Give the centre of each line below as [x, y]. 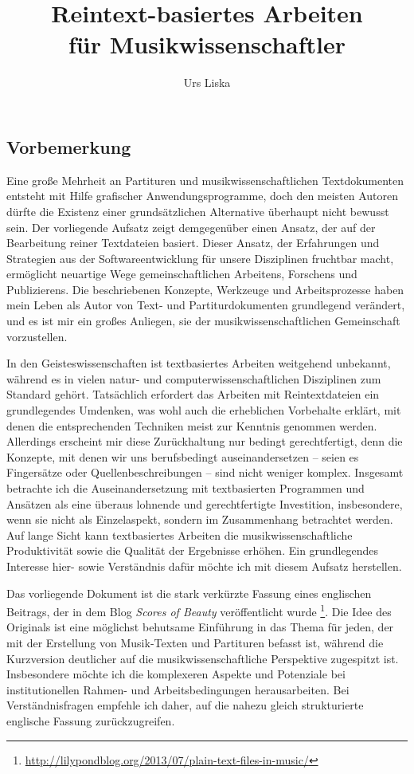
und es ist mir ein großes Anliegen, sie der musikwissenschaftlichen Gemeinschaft [203, 321]
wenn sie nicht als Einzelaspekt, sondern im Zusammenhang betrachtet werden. [200, 519]
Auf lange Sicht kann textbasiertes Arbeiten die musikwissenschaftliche [180, 534]
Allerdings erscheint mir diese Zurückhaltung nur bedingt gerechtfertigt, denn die [205, 441]
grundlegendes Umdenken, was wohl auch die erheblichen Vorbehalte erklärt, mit [204, 410]
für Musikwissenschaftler [207, 44]
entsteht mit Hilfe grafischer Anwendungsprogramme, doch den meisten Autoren [203, 196]
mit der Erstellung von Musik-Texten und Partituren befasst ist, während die [195, 642]
